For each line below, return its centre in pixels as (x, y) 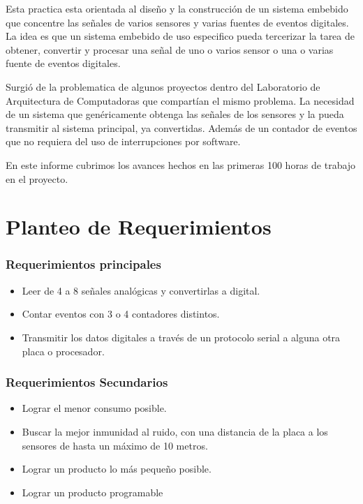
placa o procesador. (63, 351)
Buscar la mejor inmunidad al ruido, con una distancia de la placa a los (175, 431)
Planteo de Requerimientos (139, 227)
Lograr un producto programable (92, 492)
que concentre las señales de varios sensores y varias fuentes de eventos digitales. (177, 22)
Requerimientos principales (83, 264)
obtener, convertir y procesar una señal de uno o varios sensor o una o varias (170, 49)
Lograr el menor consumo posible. (94, 408)
